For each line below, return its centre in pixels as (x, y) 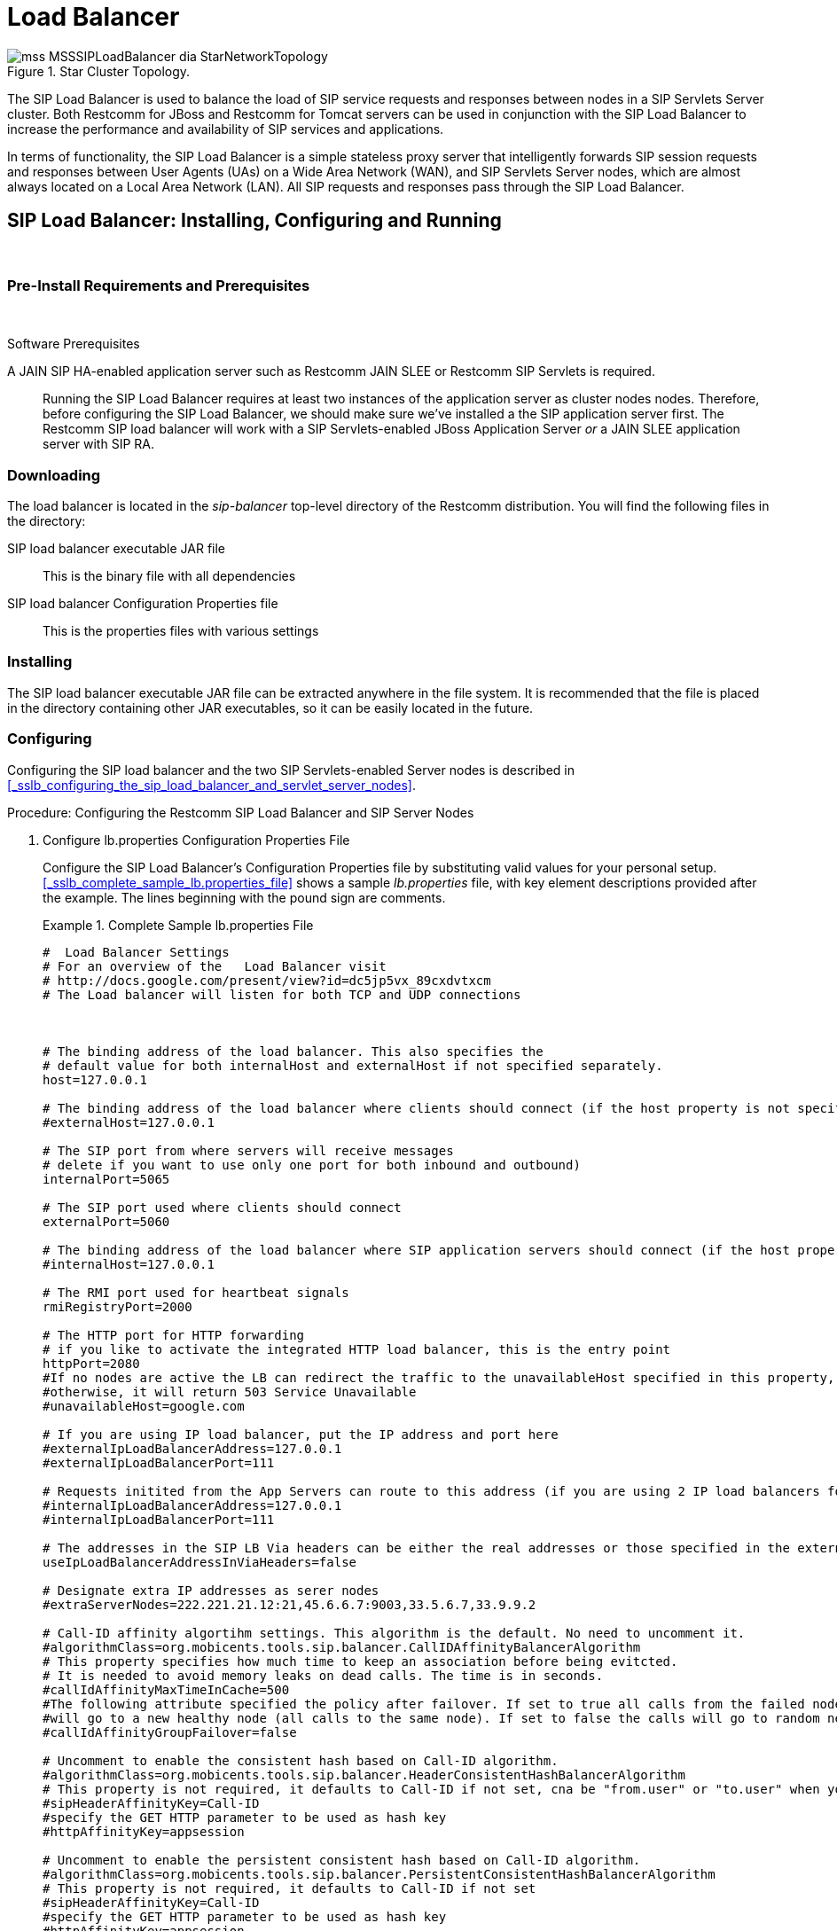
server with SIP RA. (98, 444)
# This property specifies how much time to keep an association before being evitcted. (360, 1661)
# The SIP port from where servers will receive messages (248, 1150)
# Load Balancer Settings (136, 952)
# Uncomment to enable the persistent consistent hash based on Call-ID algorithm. (342, 1860)
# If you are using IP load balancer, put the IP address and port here (301, 1434)
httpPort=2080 (91, 1363)
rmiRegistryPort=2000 (117, 1306)
